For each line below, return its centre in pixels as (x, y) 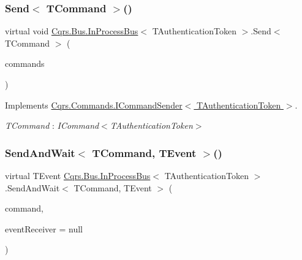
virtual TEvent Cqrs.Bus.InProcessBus (78, 175)
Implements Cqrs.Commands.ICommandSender (94, 105)
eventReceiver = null (44, 228)
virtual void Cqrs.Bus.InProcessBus (72, 31)
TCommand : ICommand (52, 125)
